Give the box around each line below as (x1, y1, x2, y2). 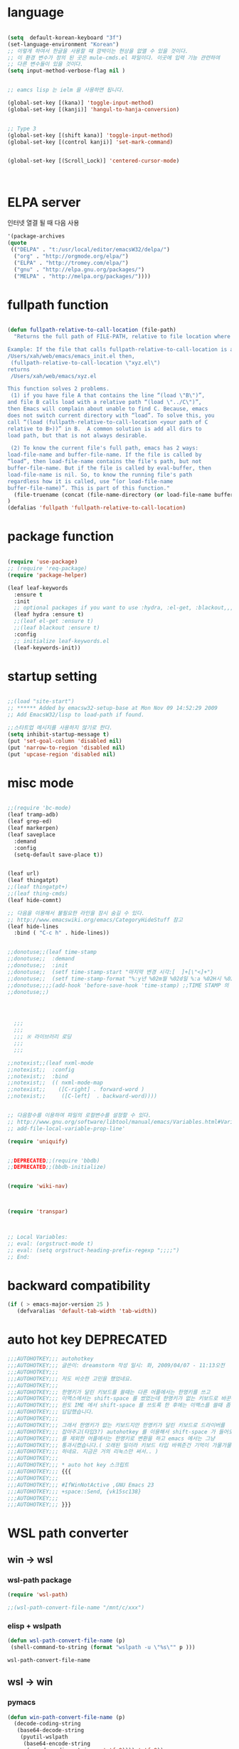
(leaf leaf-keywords (7, 584, 69, 592)
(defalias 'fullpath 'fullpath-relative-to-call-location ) (7, 505, 186, 512)
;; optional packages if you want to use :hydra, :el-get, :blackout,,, (14, 604, 234, 612)
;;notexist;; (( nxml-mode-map (7, 1079, 103, 1087)
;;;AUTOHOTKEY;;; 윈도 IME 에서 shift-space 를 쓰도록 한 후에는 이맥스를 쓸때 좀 (7, 1401, 231, 1409)
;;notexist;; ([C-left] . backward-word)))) (7, 1093, 158, 1100)
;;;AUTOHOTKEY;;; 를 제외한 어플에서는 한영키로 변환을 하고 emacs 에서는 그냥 (7, 1435, 216, 1442)
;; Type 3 (7, 125, 37, 132)
